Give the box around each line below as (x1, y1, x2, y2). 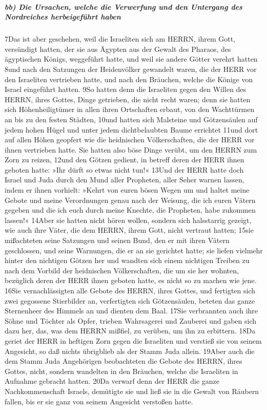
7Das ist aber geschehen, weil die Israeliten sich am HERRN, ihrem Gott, (5, 33, 236, 44)
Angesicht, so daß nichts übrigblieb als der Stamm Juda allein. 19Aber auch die (5, 345, 255, 356)
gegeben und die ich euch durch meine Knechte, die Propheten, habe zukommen (5, 204, 256, 215)
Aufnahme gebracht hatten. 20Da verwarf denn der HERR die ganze (5, 376, 219, 386)
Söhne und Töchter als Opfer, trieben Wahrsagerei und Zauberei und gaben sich (5, 315, 257, 326)
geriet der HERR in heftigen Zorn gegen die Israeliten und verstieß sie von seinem (5, 335, 262, 346)
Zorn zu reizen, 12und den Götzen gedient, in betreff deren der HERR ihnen (5, 154, 244, 165)
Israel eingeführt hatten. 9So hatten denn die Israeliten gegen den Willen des (5, 84, 246, 95)
